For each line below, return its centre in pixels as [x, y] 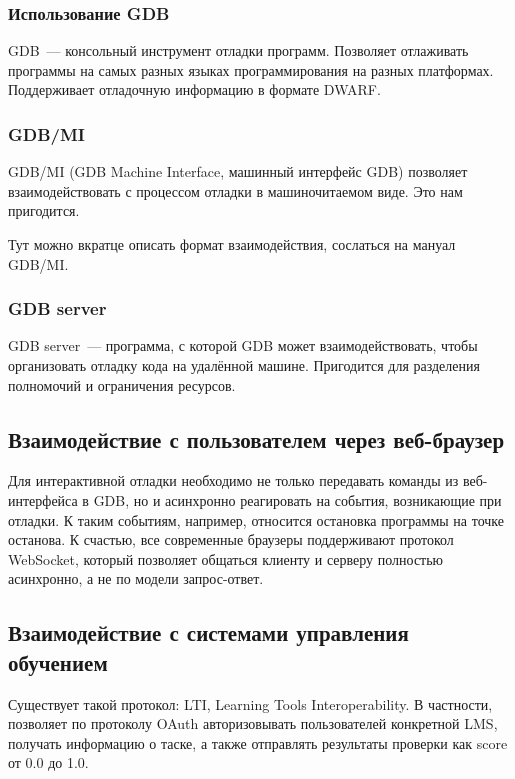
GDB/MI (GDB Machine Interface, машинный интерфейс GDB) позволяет [238, 171]
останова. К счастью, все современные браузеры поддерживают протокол [231, 539]
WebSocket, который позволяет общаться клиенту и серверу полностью [226, 558]
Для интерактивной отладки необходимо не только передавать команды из [233, 480]
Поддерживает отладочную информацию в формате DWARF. [194, 89]
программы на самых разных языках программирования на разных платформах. [251, 69]
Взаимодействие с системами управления [208, 632]
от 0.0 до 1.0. [48, 762]
